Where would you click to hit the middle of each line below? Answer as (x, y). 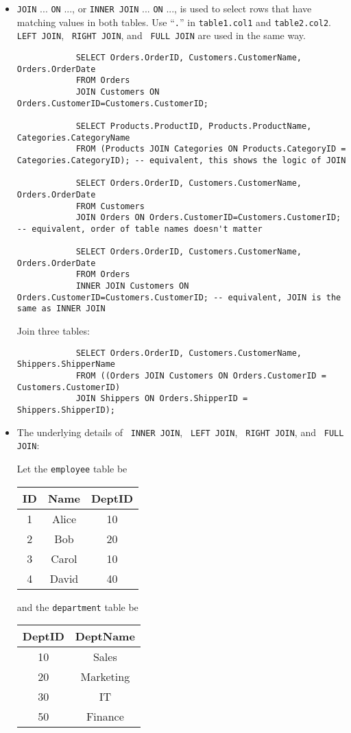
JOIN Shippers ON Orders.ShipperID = (162, 399)
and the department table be (77, 606)
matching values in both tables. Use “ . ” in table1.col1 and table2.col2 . (174, 22)
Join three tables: (53, 331)
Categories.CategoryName (73, 137)
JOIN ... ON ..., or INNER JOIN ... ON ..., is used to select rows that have (164, 8)
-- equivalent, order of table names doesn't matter (140, 229)
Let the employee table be (72, 468)
